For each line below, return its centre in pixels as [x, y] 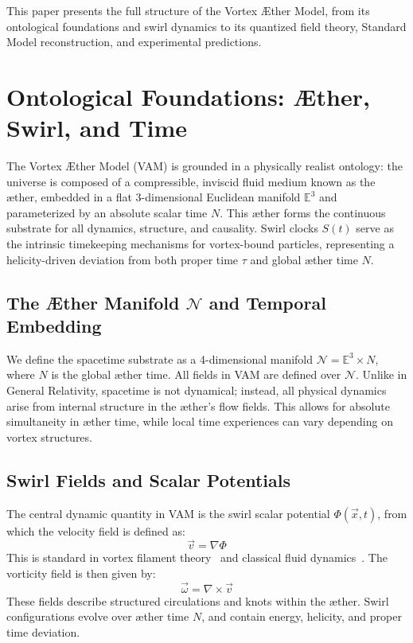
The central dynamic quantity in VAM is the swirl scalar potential [168, 513]
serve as [375, 228]
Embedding [54, 326]
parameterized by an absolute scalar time [107, 212]
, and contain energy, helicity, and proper [302, 616]
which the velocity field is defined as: [96, 530]
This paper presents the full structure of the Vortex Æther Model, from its [188, 10]
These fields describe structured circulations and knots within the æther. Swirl [198, 600]
